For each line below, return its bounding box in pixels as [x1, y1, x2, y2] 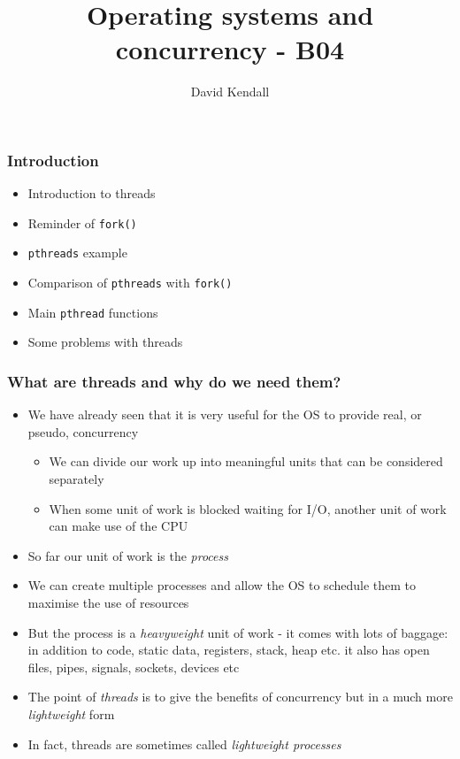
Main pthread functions [27, 303, 158, 321]
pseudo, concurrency [27, 422, 139, 441]
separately [49, 470, 104, 488]
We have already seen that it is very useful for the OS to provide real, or [27, 405, 422, 424]
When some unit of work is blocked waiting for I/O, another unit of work [49, 499, 447, 517]
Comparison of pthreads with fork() [27, 273, 233, 292]
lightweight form [27, 704, 115, 723]
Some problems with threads [27, 333, 183, 351]
